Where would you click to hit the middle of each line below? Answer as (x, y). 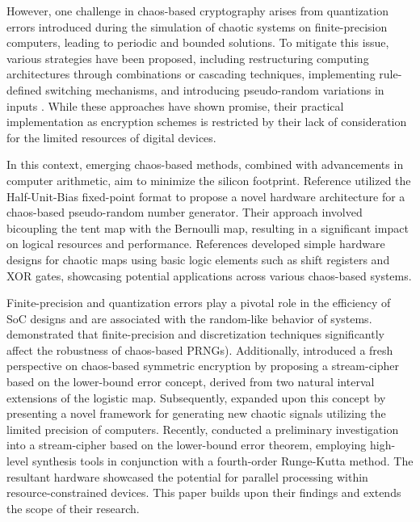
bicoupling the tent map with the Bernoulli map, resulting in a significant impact (208, 227)
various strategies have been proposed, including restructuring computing (188, 58)
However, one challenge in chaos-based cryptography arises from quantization (197, 11)
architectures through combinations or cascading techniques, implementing (191, 74)
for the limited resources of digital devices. (111, 137)
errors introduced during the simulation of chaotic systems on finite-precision (197, 26)
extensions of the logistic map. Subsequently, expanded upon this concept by (196, 397)
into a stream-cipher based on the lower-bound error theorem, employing (187, 445)
